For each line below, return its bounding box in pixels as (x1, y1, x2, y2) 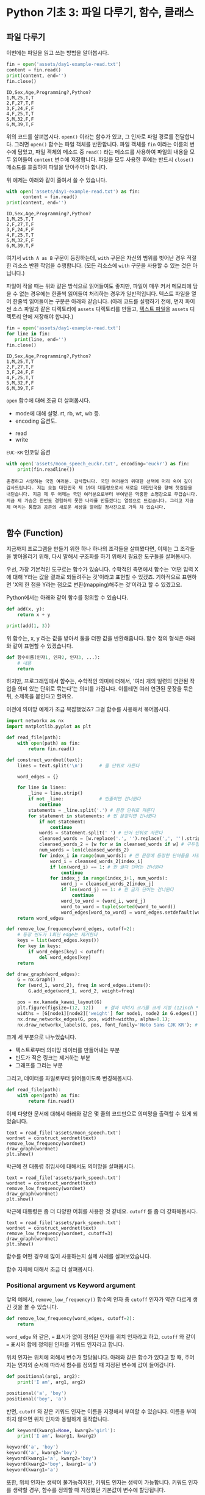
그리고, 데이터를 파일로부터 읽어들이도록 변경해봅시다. (6, 1075, 134, 1082)
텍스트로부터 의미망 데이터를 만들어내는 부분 (15, 1047, 120, 1054)
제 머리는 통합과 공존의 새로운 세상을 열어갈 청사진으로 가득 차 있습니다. (6, 504, 166, 511)
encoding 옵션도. (15, 417, 57, 425)
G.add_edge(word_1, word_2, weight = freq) (28, 988, 135, 994)
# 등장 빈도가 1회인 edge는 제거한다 (17, 931, 98, 938)
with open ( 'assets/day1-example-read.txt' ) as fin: (6, 188, 140, 195)
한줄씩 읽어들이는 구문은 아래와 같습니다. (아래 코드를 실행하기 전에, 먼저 (12, 298, 184, 305)
